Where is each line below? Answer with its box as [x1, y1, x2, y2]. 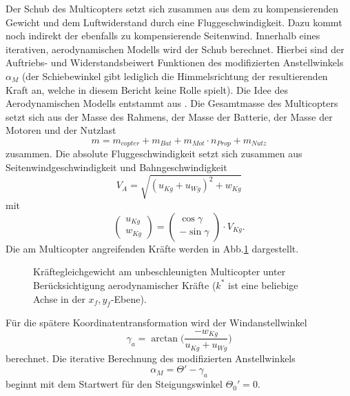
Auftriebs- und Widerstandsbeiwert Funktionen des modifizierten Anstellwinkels [6, 55, 344, 70]
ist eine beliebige [227, 277, 298, 292]
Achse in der [33, 291, 85, 306]
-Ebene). [110, 291, 147, 306]
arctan [151, 333, 178, 344]
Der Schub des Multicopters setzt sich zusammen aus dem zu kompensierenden [6, 1, 339, 15]
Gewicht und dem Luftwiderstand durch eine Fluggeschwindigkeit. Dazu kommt [6, 14, 342, 29]
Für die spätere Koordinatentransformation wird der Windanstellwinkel [6, 315, 307, 330]
